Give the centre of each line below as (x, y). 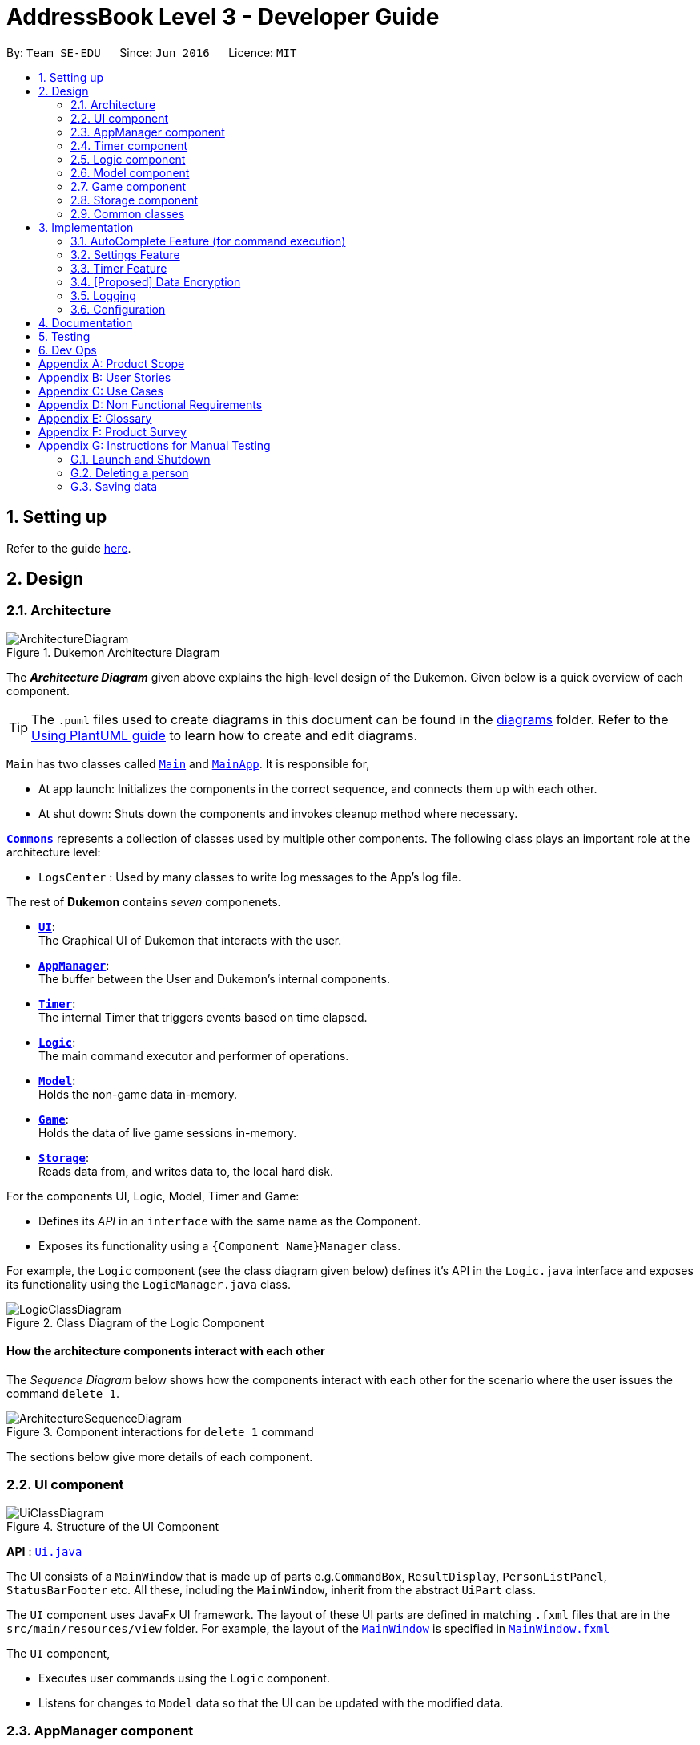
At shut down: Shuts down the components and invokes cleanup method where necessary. (278, 813)
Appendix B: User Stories (105, 377)
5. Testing (64, 336)
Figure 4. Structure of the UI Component (113, 1526)
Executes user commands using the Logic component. (184, 1678)
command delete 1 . (63, 1394)
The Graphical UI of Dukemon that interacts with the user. (190, 940)
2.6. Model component (130, 172)
